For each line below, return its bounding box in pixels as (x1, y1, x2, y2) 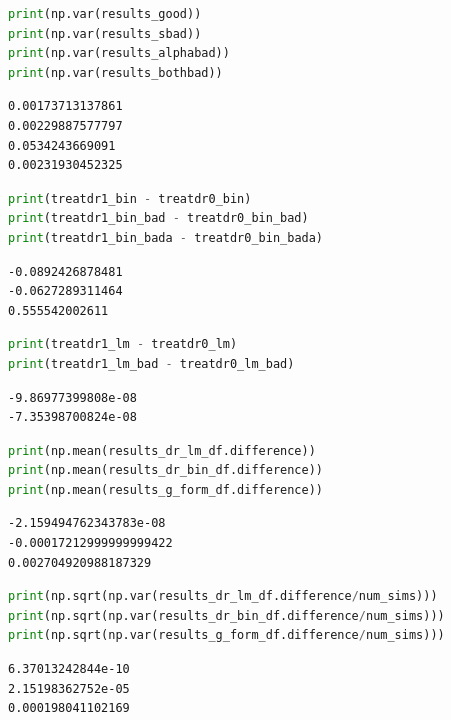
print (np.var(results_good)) (8, 7, 202, 21)
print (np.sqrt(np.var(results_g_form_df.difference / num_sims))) (8, 628, 445, 643)
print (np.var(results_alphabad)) (8, 46, 230, 61)
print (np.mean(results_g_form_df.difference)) (8, 482, 323, 497)
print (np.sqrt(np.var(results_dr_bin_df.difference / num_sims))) (8, 608, 445, 623)
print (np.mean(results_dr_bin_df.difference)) (8, 463, 323, 478)
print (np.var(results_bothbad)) (8, 65, 223, 80)
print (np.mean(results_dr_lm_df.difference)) (8, 443, 316, 458)
